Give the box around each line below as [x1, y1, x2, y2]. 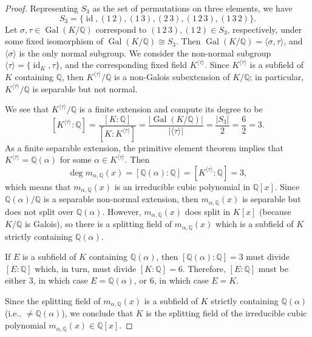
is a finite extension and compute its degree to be [79, 103, 263, 115]
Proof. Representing [5, 2, 78, 14]
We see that [5, 103, 49, 115]
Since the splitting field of [5, 294, 101, 307]
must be [258, 262, 288, 274]
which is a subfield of [215, 217, 294, 230]
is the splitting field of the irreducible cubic [146, 307, 307, 319]
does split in [185, 205, 231, 217]
